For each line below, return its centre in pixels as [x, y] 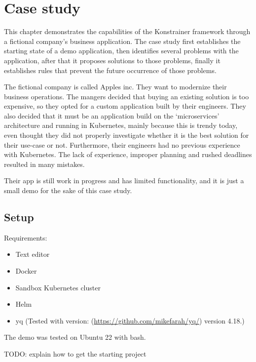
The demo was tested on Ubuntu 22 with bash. [75, 337]
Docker [26, 271]
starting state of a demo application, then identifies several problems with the [121, 51]
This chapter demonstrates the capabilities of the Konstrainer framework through [127, 31]
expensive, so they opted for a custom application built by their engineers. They [125, 106]
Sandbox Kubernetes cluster [58, 287]
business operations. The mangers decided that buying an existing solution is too [127, 96]
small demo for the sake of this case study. [68, 190]
